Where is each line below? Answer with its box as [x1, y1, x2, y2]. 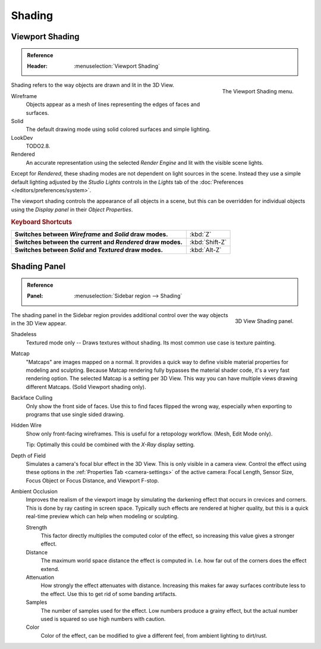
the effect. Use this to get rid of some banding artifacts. [40, 590, 177, 597]
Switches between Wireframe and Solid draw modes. [14, 230, 169, 238]
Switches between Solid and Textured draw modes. [14, 246, 163, 254]
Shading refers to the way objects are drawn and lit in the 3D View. [11, 81, 175, 89]
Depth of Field [11, 452, 46, 459]
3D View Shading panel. [235, 318, 294, 325]
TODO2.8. [26, 143, 51, 150]
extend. [40, 565, 59, 572]
